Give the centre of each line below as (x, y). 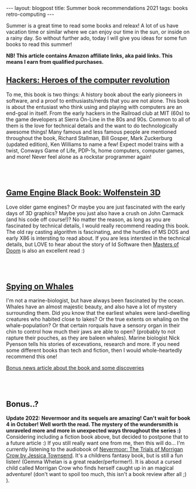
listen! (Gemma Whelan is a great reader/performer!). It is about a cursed (94, 462)
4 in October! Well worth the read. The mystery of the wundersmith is (92, 425)
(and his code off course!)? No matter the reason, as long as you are (88, 219)
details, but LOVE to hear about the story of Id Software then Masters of (93, 244)
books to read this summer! (39, 44)
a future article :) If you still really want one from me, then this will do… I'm (95, 443)
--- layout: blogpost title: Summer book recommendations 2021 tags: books (97, 8)
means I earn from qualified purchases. (55, 62)
